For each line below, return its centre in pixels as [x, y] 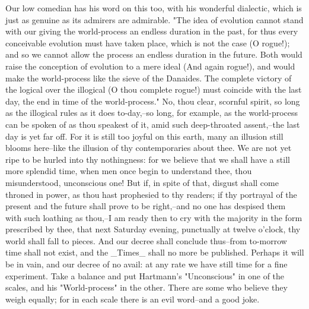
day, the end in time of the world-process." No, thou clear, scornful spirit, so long [153, 101]
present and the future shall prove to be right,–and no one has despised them [146, 206]
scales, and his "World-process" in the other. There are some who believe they [146, 287]
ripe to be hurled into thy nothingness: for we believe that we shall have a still [148, 159]
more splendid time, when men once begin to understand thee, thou [129, 171]
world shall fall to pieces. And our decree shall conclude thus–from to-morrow [146, 240]
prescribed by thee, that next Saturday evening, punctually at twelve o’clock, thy [153, 229]
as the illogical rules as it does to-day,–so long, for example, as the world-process [152, 113]
